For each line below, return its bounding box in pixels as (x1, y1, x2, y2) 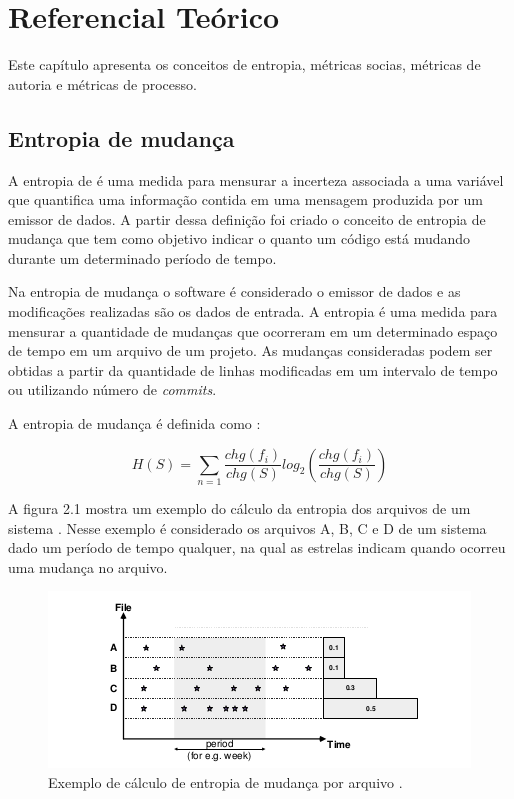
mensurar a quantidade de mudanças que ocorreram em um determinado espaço (8, 320, 498, 341)
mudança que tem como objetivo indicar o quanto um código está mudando (8, 228, 471, 249)
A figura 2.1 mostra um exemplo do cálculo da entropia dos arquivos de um (8, 497, 471, 518)
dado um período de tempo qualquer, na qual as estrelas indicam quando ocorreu (8, 537, 506, 558)
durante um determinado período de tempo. (8, 247, 277, 268)
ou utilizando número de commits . (8, 379, 217, 400)
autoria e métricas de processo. (8, 73, 197, 94)
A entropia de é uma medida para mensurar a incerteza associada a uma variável (8, 169, 504, 190)
